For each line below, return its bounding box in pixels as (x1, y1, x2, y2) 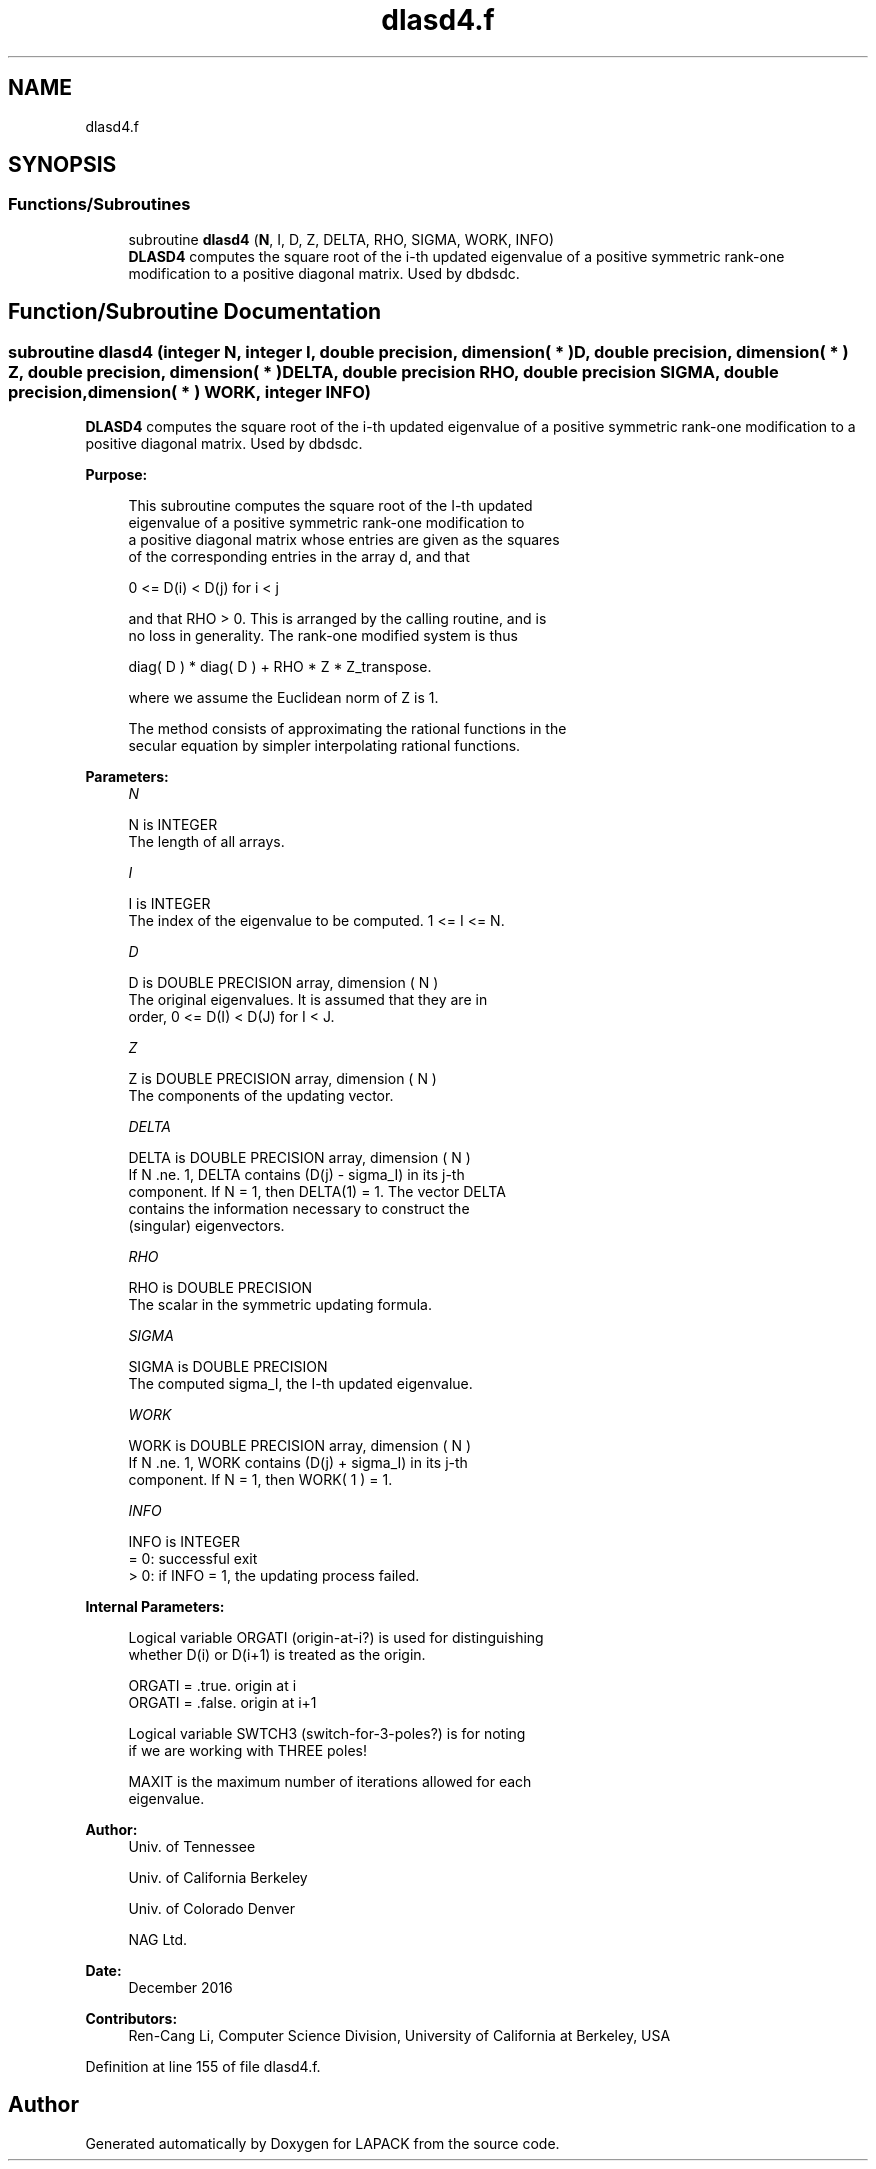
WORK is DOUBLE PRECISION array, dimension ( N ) (128, 1437, 472, 1455)
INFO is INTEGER (128, 1533, 240, 1551)
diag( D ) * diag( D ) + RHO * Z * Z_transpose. (128, 658, 432, 676)
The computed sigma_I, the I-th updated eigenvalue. (128, 1375, 473, 1393)
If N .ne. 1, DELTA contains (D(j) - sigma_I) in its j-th (128, 1166, 465, 1184)
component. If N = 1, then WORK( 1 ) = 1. (128, 1471, 393, 1489)
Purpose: (85, 466, 148, 484)
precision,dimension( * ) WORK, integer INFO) (8, 381, 371, 402)
